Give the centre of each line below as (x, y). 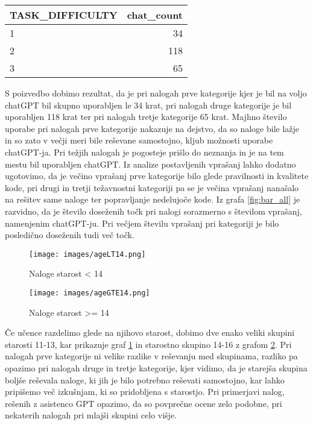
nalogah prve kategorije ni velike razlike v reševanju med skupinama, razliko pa (151, 356)
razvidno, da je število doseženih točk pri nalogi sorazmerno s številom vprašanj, (153, 211)
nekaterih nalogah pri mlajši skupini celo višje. (91, 415)
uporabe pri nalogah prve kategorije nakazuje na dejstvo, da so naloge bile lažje (152, 128)
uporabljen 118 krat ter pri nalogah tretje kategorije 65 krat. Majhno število (146, 117)
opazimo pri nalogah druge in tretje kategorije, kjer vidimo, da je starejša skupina (156, 368)
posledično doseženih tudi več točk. (70, 235)
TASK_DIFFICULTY (64, 15)
